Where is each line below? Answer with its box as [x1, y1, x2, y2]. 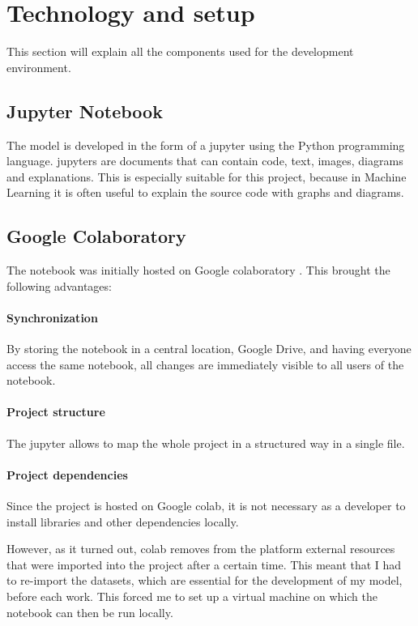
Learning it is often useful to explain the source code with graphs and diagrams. [6, 184, 404, 201]
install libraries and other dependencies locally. [6, 513, 239, 530]
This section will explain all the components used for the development [6, 43, 354, 60]
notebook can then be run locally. [6, 603, 173, 620]
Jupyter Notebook [6, 98, 163, 123]
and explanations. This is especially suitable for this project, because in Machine [6, 168, 407, 185]
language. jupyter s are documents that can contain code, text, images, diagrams [6, 152, 403, 169]
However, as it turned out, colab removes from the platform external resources [6, 540, 395, 557]
